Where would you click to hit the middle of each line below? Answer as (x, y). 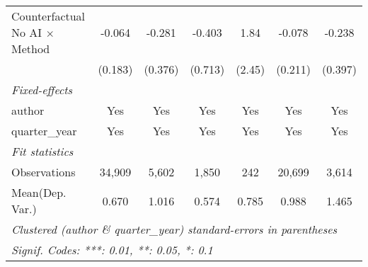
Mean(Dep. (39, 192)
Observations (44, 172)
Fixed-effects (42, 90)
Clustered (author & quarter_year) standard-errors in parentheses (174, 229)
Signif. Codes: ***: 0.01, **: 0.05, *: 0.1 (112, 250)
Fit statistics (42, 151)
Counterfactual (48, 16)
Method (31, 49)
